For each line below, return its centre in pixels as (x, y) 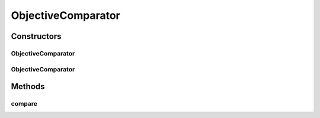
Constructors (36, 36)
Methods (28, 86)
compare (24, 104)
